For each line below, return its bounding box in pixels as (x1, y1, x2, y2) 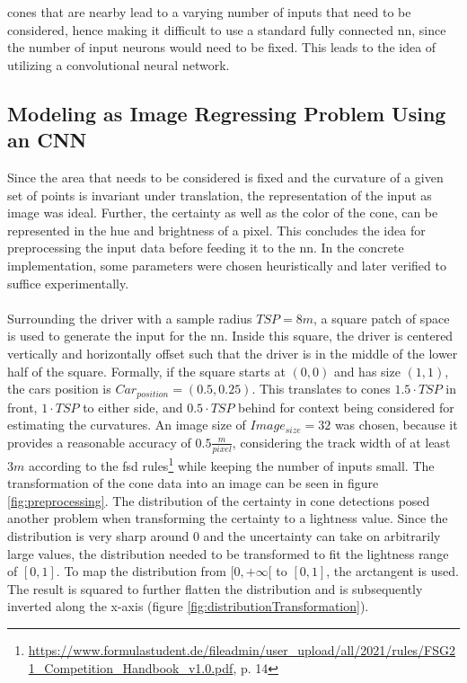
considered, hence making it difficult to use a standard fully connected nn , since (7, 20, 446, 39)
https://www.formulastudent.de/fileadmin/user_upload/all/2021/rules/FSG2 (28, 641, 456, 660)
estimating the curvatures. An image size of (7, 415, 246, 434)
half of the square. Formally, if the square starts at (7, 361, 286, 380)
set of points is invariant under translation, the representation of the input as (7, 185, 432, 204)
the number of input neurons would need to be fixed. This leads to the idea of (7, 38, 436, 57)
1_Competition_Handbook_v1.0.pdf (28, 658, 233, 677)
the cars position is (7, 379, 111, 398)
